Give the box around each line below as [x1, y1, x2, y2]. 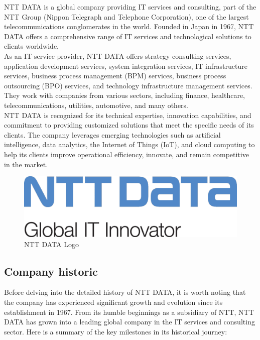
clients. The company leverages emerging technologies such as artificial [4, 129, 221, 140]
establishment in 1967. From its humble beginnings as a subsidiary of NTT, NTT [4, 306, 254, 317]
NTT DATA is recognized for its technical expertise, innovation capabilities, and [4, 109, 251, 120]
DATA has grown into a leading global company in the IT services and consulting [4, 316, 255, 327]
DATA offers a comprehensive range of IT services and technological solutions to [4, 31, 251, 41]
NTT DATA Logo [24, 239, 79, 249]
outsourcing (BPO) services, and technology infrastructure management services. [4, 80, 252, 90]
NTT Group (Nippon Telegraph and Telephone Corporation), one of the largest [4, 11, 249, 22]
